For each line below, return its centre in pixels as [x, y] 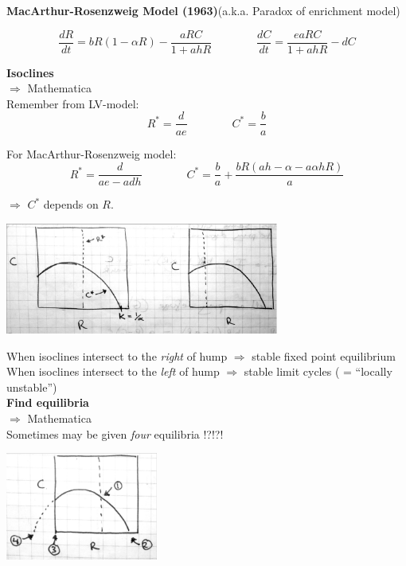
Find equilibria [48, 402]
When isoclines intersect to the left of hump [113, 371]
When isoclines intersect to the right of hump [117, 355]
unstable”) [32, 386]
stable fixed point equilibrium [324, 355]
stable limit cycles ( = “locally [318, 371]
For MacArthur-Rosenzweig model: [92, 153]
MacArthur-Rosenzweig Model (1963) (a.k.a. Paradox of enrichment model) [203, 10]
